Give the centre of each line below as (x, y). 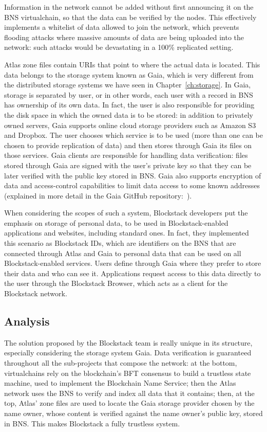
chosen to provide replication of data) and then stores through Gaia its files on (128, 145)
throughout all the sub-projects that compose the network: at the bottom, (121, 363)
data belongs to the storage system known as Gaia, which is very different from (129, 74)
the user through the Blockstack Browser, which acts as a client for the (116, 283)
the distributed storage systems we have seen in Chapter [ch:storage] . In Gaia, (128, 85)
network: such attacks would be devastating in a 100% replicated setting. (119, 47)
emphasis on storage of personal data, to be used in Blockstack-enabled (116, 222)
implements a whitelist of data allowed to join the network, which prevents (122, 27)
